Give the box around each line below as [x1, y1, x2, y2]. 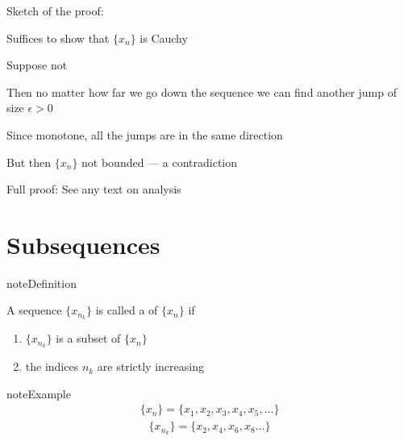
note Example [6, 385, 71, 401]
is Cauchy [140, 29, 188, 46]
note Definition [6, 274, 77, 291]
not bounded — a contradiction [81, 153, 238, 170]
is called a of [95, 302, 158, 318]
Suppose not [6, 56, 68, 73]
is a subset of [56, 330, 121, 347]
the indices [25, 358, 79, 375]
